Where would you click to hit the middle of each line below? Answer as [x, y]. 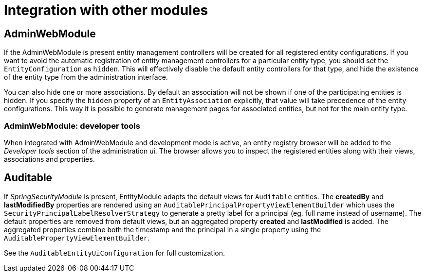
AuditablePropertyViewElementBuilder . [77, 238]
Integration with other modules [106, 10]
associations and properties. [49, 159]
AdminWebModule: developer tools [72, 126]
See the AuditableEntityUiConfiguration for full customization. [114, 253]
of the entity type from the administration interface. [86, 77]
